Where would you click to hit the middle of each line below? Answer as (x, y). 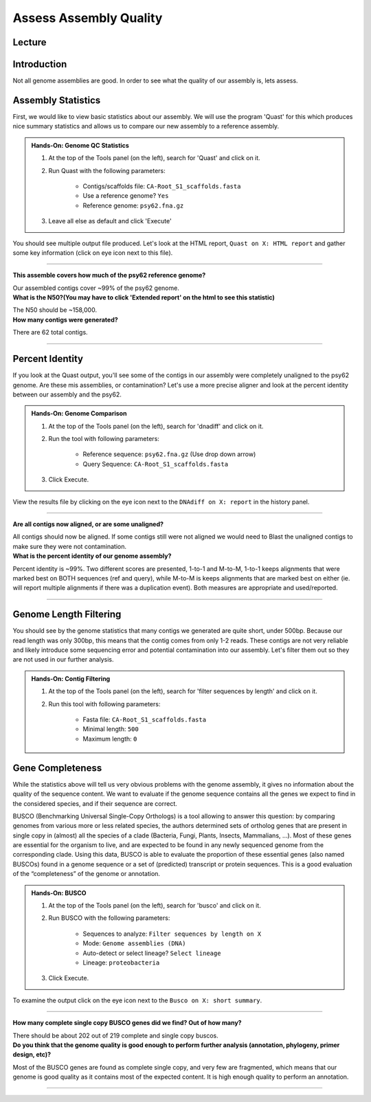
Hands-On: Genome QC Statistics (80, 145)
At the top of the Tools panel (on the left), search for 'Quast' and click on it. (154, 158)
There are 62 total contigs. (50, 333)
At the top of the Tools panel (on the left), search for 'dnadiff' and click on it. (156, 426)
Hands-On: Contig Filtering (71, 678)
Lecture (30, 42)
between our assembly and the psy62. (67, 394)
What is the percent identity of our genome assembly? (92, 556)
